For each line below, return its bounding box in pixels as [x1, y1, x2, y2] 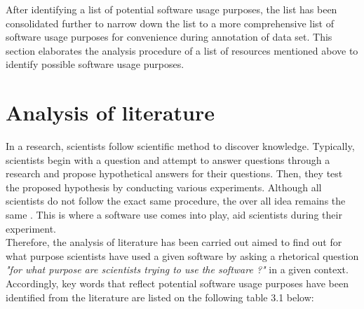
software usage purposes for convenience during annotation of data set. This [6, 29, 332, 44]
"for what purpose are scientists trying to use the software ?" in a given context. [6, 262, 349, 277]
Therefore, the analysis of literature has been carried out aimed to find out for [6, 235, 342, 249]
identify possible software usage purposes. [6, 57, 184, 71]
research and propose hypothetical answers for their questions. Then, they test [6, 166, 343, 181]
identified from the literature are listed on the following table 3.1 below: [6, 289, 314, 304]
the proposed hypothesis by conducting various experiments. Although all [6, 179, 322, 194]
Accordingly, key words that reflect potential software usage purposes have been [6, 276, 349, 291]
